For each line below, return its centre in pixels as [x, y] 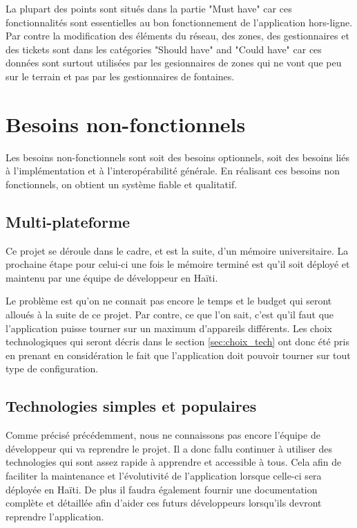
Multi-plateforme [68, 221]
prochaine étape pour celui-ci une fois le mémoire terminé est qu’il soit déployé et [178, 264]
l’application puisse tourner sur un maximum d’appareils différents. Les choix [169, 328]
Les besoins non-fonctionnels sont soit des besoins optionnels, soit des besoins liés [177, 157]
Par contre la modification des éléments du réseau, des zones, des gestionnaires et [177, 36]
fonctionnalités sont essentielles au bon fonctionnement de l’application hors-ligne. [179, 22]
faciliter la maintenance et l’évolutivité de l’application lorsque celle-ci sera [164, 475]
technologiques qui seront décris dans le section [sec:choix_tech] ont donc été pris [178, 342]
